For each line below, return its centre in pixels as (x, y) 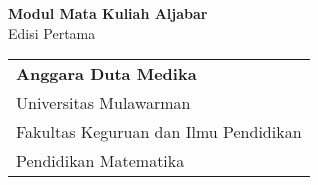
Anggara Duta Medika (106, 74)
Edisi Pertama (52, 32)
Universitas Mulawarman (103, 103)
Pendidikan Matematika (100, 161)
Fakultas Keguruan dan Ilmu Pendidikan (159, 132)
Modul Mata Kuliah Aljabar (108, 13)
